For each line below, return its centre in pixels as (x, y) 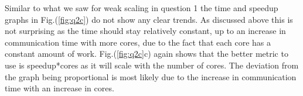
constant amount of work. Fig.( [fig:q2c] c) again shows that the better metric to (147, 54)
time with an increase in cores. (59, 88)
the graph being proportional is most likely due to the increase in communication (151, 76)
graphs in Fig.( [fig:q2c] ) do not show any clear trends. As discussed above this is (149, 19)
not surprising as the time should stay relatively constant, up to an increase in (145, 31)
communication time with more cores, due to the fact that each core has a (138, 42)
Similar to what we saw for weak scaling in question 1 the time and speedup (142, 8)
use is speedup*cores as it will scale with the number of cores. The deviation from (152, 65)
